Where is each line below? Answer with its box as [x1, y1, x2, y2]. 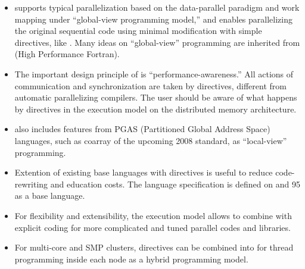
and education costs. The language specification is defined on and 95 [50, 177, 300, 190]
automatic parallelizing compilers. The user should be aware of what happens [14, 91, 297, 104]
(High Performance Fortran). [14, 48, 120, 60]
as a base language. [14, 189, 85, 202]
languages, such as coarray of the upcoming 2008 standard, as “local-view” [14, 134, 287, 146]
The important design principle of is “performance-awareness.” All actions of [14, 67, 294, 80]
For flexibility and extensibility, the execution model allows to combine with [14, 209, 292, 221]
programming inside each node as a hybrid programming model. [14, 252, 248, 265]
